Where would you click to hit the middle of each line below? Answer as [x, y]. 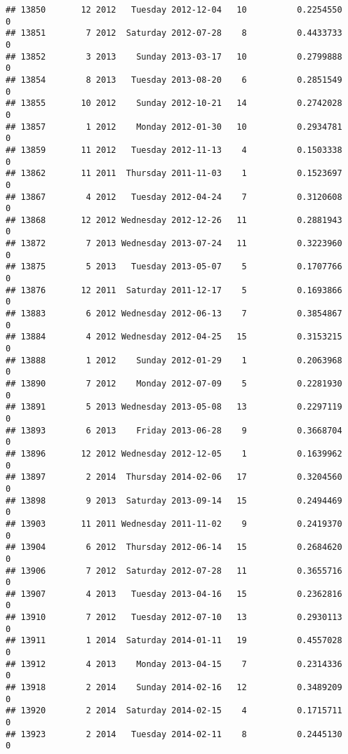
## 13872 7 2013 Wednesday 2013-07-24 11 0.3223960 [174, 244]
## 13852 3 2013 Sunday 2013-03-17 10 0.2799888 [174, 56]
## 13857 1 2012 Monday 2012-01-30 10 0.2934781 [174, 127]
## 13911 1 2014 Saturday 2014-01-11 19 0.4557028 [174, 641]
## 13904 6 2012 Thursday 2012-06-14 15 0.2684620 [174, 547]
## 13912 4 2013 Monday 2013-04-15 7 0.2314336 [174, 664]
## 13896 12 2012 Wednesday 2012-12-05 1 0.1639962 [174, 453]
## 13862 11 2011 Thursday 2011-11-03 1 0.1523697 [174, 174]
